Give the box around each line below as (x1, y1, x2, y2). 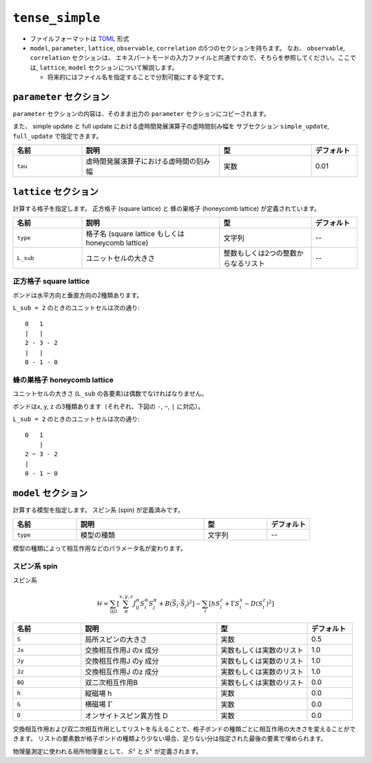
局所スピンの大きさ (85, 635, 147, 644)
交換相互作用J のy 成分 (85, 656, 159, 666)
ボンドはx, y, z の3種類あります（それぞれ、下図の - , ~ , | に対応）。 (12, 402, 205, 410)
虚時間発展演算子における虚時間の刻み (85, 157, 210, 166)
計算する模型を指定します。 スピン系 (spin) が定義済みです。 (12, 506, 184, 514)
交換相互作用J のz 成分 (85, 667, 159, 677)
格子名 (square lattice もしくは (85, 229, 185, 239)
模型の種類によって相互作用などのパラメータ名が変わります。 (12, 544, 187, 553)
